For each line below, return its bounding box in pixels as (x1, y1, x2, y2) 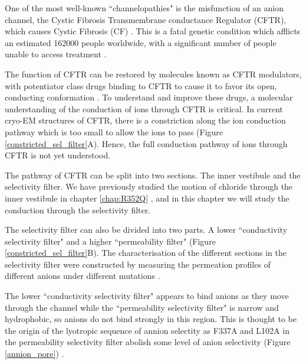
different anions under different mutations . (5, 269, 160, 282)
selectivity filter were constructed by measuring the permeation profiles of (5, 258, 271, 270)
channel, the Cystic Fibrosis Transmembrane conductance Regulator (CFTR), (5, 13, 287, 25)
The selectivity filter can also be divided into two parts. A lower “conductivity (5, 223, 288, 236)
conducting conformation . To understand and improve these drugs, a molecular (5, 91, 293, 103)
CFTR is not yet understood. (5, 149, 111, 161)
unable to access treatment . (5, 48, 107, 60)
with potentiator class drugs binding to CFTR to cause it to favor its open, (5, 79, 277, 92)
